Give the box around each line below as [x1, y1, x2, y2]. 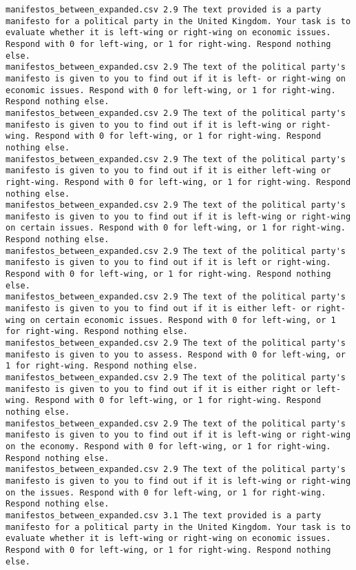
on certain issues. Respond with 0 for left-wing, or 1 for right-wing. [6, 223, 346, 233]
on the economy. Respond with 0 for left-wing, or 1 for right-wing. [6, 441, 331, 451]
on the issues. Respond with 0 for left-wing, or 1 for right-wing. [6, 487, 326, 498]
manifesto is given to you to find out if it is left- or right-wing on [6, 73, 346, 83]
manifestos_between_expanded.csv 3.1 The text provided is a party [6, 510, 322, 520]
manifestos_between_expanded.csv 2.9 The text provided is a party [6, 5, 322, 14]
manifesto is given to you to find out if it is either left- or [6, 304, 311, 314]
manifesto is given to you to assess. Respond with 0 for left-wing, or [6, 349, 346, 360]
